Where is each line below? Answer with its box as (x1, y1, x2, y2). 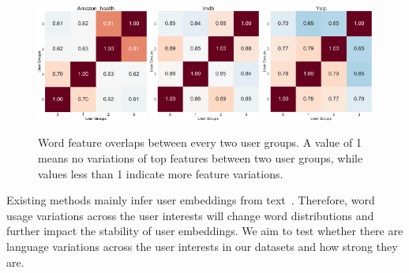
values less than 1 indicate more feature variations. (38, 165, 283, 181)
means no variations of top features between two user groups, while (38, 150, 363, 166)
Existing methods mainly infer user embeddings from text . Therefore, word (6, 192, 375, 208)
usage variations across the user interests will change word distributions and (6, 207, 374, 223)
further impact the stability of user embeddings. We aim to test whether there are (6, 223, 403, 239)
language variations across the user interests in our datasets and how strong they (6, 238, 398, 255)
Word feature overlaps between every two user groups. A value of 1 (38, 134, 362, 151)
